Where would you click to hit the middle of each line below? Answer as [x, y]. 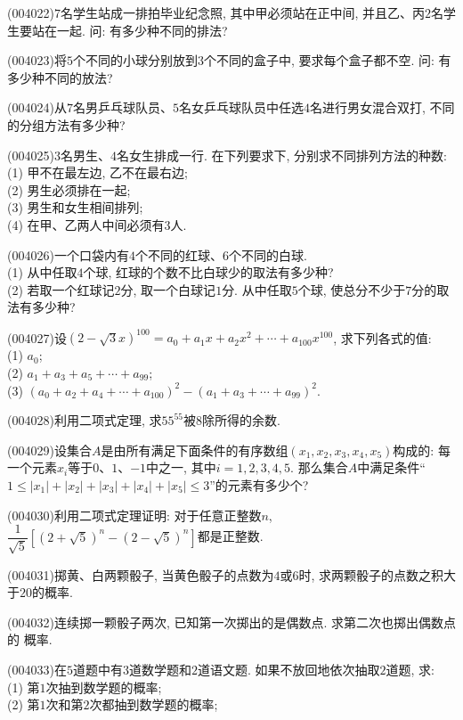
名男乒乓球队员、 [122, 107]
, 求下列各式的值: [382, 337]
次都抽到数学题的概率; [154, 704]
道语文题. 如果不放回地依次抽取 [288, 669]
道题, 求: [410, 669]
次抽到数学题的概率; [104, 687]
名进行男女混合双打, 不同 [382, 107]
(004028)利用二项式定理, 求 [85, 420]
